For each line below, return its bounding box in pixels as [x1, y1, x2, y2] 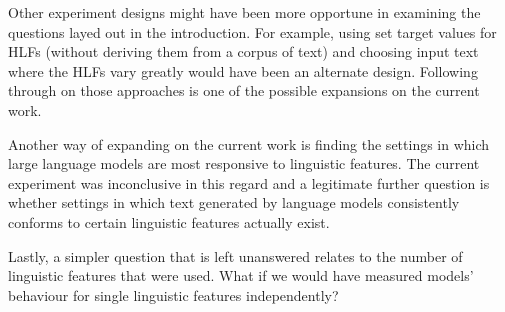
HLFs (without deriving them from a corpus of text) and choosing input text [8, 41, 479, 62]
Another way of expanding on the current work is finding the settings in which [8, 133, 490, 154]
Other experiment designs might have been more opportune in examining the [8, 2, 481, 22]
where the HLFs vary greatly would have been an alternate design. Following [8, 60, 478, 81]
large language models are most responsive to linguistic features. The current [8, 153, 480, 174]
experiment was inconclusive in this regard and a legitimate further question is [8, 172, 490, 193]
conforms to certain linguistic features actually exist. [8, 211, 330, 232]
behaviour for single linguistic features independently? [8, 284, 339, 305]
